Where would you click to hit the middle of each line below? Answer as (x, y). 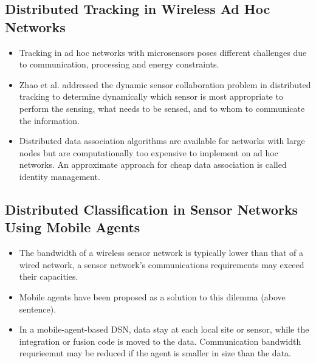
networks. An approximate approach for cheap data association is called (153, 164)
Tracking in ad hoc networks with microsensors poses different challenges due (163, 52)
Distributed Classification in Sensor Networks (152, 209)
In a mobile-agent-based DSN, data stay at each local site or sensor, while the (164, 329)
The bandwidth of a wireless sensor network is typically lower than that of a (161, 253)
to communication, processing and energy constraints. (119, 64)
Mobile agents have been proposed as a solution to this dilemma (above (152, 296)
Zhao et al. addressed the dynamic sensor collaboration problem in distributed (165, 84)
